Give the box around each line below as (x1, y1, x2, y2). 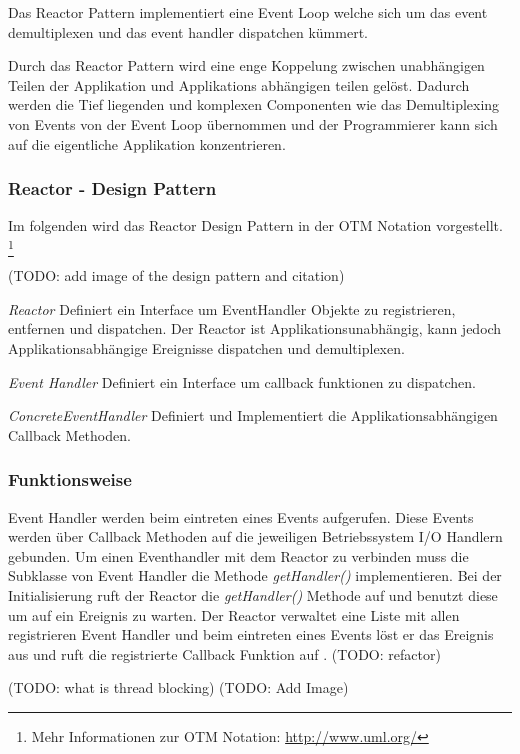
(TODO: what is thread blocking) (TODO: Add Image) (8, 677, 349, 698)
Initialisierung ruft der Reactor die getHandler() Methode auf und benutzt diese (8, 585, 498, 606)
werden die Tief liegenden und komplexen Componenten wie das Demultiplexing (8, 94, 500, 115)
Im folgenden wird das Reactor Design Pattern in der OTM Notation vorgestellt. (8, 215, 503, 236)
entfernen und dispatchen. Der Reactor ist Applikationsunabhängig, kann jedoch (8, 318, 502, 339)
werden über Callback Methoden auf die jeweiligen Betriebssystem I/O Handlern (8, 526, 503, 547)
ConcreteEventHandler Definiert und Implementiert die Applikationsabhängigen (8, 405, 498, 426)
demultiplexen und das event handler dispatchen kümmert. (8, 21, 368, 42)
